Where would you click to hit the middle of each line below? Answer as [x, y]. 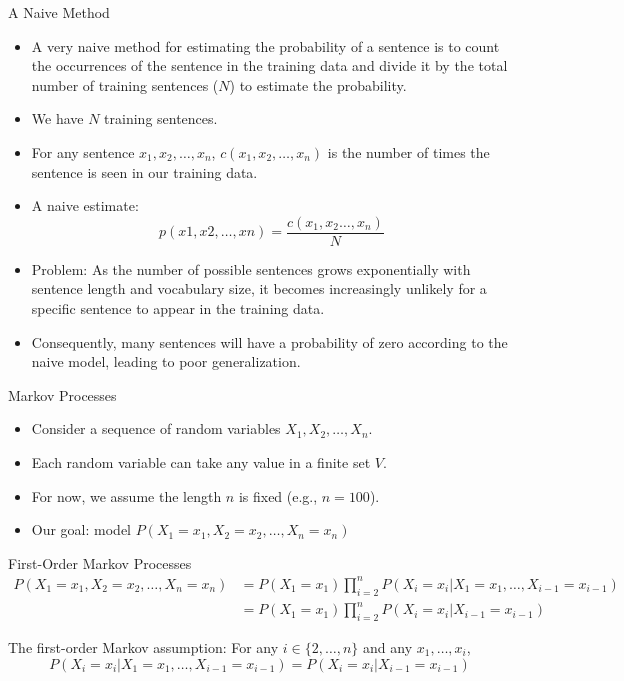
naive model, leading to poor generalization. [166, 361]
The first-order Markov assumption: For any [143, 647]
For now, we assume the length [126, 495]
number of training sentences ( [125, 84]
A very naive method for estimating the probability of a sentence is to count [265, 45]
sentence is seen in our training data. [144, 171]
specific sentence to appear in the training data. [178, 308]
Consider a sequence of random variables [156, 428]
